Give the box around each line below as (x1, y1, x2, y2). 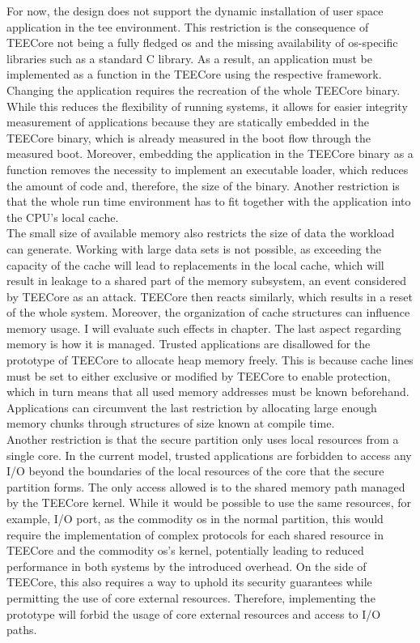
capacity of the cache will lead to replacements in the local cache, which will (6, 256, 384, 273)
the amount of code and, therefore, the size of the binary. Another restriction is (6, 177, 400, 194)
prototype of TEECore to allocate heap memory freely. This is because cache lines (6, 351, 414, 368)
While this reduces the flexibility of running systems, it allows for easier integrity (6, 97, 408, 114)
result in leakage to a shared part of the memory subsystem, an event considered (6, 272, 407, 289)
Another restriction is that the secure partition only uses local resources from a (6, 431, 399, 448)
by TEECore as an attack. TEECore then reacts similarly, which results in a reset (6, 287, 413, 304)
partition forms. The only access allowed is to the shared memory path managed (6, 478, 405, 495)
